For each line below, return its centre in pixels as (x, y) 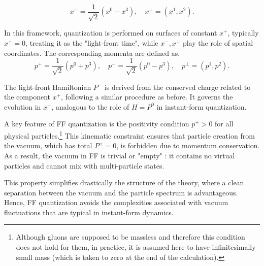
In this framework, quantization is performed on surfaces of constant (111, 33)
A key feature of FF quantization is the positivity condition (97, 124)
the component (27, 97)
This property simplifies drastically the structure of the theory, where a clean (124, 182)
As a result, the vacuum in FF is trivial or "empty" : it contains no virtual (120, 155)
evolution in (23, 106)
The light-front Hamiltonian (48, 87)
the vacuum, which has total (48, 145)
